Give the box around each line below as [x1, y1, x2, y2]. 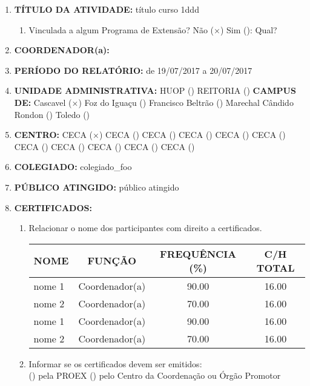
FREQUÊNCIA [160, 246, 237, 261]
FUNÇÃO [87, 254, 137, 268]
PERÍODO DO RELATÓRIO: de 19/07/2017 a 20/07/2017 [14, 64, 252, 76]
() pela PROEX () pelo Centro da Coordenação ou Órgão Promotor [28, 369, 281, 382]
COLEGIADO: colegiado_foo [14, 160, 132, 173]
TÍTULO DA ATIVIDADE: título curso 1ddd [14, 3, 199, 15]
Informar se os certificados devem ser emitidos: [28, 357, 202, 370]
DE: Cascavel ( [14, 96, 72, 108]
